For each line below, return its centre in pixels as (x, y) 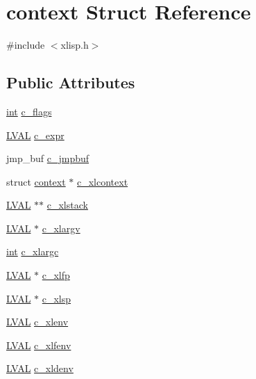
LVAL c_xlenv (37, 322)
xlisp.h (75, 45)
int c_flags (29, 111)
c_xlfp (56, 275)
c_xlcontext (103, 181)
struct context (36, 181)
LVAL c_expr (35, 135)
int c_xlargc (33, 251)
